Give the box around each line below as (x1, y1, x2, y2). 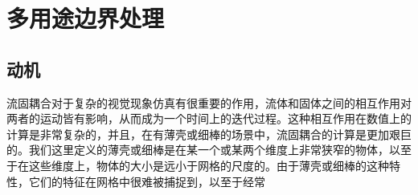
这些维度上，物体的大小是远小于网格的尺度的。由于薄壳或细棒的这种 (28, 156, 389, 173)
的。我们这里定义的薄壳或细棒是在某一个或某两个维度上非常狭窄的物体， (6, 141, 389, 158)
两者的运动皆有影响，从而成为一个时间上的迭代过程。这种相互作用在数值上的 (6, 110, 412, 127)
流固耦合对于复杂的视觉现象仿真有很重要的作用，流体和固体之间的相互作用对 (6, 94, 412, 111)
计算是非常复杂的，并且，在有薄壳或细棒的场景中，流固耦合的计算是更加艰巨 (6, 125, 412, 142)
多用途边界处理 (6, 2, 165, 35)
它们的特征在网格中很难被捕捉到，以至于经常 (28, 173, 265, 189)
